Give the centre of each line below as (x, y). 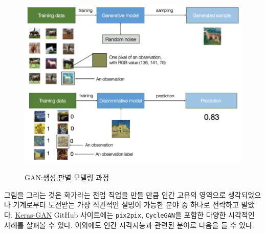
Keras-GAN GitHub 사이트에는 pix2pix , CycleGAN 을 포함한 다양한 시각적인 (135, 214)
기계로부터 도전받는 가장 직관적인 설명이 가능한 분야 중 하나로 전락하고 (126, 205)
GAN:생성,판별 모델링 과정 (67, 177)
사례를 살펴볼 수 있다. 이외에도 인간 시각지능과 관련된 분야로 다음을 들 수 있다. (129, 225)
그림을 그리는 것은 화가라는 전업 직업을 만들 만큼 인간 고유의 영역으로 (115, 194)
